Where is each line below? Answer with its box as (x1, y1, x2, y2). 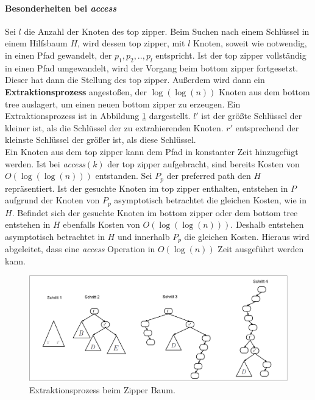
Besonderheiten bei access (5, 1, 117, 14)
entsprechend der (235, 121, 299, 134)
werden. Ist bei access (5, 157, 85, 170)
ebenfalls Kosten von (63, 218, 140, 231)
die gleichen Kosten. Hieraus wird (184, 230, 310, 242)
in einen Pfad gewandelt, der (5, 48, 112, 61)
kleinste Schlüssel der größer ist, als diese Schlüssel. (5, 133, 196, 146)
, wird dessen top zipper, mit (77, 37, 185, 49)
